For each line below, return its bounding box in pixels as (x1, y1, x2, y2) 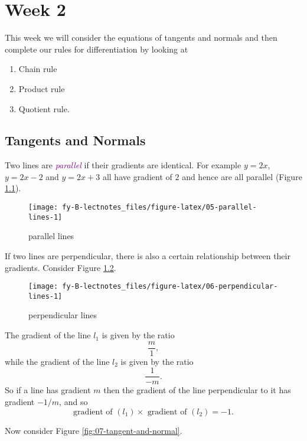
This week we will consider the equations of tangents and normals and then (5, 31, 277, 44)
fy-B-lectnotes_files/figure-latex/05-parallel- (62, 203, 257, 212)
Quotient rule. (18, 102, 70, 115)
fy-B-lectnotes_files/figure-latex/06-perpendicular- (62, 282, 278, 291)
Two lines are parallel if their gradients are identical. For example (5, 159, 241, 171)
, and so (59, 395, 88, 407)
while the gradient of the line (5, 355, 110, 367)
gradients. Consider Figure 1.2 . (5, 261, 116, 273)
